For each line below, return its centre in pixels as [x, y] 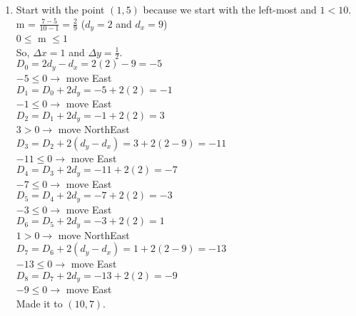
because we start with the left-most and [230, 9]
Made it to [39, 303]
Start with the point [60, 9]
